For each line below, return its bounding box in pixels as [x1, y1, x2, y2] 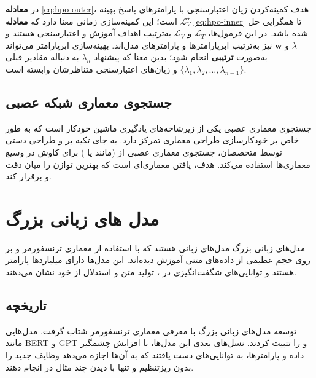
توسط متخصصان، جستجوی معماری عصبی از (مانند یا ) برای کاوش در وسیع [6, 145, 282, 158]
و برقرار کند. [6, 170, 52, 183]
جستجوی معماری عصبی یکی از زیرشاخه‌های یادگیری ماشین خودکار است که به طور [6, 121, 312, 134]
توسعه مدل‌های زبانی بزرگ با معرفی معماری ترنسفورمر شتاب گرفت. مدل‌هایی [6, 324, 297, 337]
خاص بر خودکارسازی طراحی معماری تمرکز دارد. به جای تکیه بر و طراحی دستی [6, 133, 299, 146]
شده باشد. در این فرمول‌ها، [207, 26, 309, 39]
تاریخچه [6, 296, 47, 315]
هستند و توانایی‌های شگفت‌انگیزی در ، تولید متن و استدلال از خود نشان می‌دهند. [6, 266, 297, 278]
